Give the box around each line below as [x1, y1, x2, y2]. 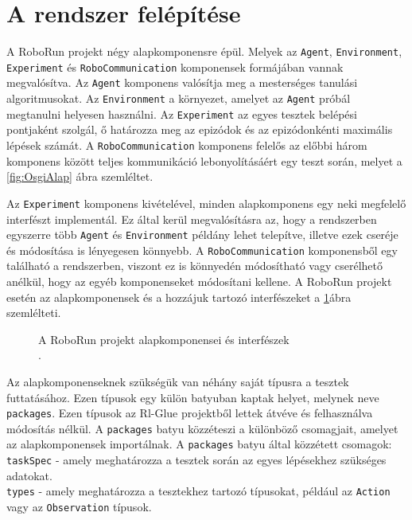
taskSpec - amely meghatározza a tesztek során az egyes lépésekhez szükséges [6, 452, 387, 468]
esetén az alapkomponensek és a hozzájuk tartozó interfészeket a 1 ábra [6, 288, 352, 305]
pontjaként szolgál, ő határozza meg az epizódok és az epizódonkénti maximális [6, 121, 393, 138]
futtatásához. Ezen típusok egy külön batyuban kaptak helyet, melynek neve [6, 389, 379, 405]
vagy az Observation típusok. [6, 498, 152, 515]
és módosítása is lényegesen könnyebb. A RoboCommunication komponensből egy [6, 241, 398, 258]
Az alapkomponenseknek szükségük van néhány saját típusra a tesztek [6, 373, 349, 389]
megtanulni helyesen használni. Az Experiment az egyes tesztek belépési [6, 105, 357, 122]
